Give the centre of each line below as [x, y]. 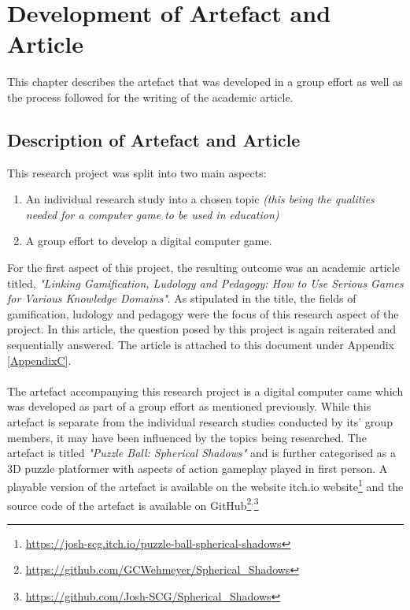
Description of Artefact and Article [154, 139]
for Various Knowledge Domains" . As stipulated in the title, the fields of [182, 298]
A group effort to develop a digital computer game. [149, 241]
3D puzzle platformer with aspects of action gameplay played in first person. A [198, 468]
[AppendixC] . [39, 360]
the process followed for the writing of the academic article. [150, 97]
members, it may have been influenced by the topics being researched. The [187, 437]
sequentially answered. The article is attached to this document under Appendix [201, 345]
